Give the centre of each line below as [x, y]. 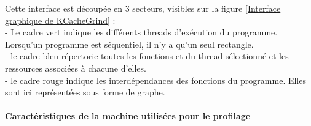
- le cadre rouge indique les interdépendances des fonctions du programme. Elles [155, 80]
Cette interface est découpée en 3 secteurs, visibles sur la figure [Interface [143, 8]
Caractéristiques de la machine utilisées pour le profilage [128, 116]
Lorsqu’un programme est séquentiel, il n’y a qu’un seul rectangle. [129, 44]
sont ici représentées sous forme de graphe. [85, 92]
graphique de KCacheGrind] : [60, 20]
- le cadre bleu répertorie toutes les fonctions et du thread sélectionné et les [147, 56]
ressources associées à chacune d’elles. [76, 68]
